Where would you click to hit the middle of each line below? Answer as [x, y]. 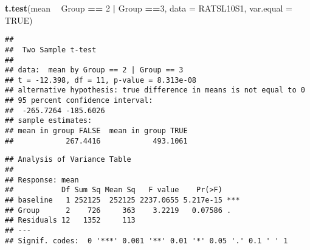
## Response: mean [42, 180]
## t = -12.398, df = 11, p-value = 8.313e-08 [101, 80]
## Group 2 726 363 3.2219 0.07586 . [118, 210]
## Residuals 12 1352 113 [70, 220]
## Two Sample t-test [51, 50]
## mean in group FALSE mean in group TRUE [96, 131]
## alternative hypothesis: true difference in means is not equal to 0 [155, 90]
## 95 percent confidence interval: [79, 101]
